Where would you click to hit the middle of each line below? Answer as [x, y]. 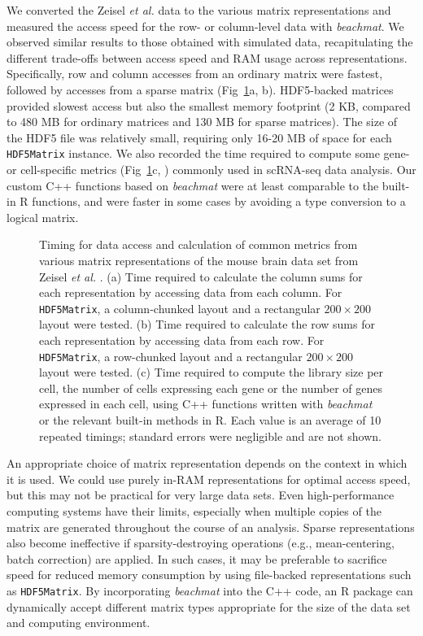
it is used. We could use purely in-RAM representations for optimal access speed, [209, 479]
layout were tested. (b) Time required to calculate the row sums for [207, 324]
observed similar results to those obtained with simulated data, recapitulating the [210, 42]
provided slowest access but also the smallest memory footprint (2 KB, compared [209, 105]
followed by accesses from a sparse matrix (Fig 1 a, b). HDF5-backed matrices [200, 89]
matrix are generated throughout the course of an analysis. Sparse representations [211, 527]
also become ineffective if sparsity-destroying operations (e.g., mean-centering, [201, 543]
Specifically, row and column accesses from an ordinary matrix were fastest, [195, 74]
